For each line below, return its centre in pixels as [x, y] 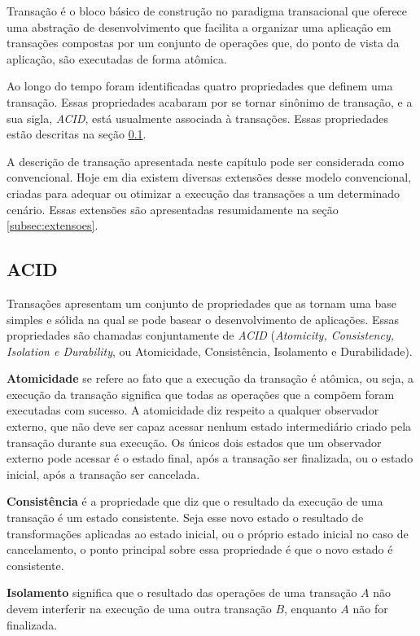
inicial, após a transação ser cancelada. [103, 474]
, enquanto [311, 609]
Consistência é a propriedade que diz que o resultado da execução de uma [195, 501]
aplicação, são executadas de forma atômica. [117, 58]
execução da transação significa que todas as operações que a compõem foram [201, 394]
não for [370, 609]
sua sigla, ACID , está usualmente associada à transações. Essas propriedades [197, 118]
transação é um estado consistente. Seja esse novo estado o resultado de [185, 518]
